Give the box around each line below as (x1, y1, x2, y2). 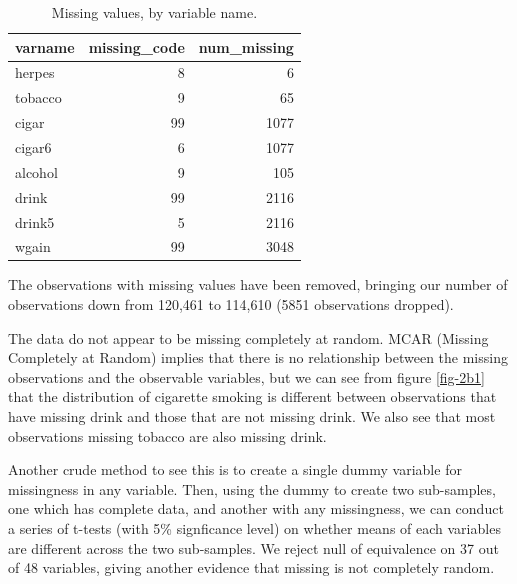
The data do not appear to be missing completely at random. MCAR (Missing (8, 327, 489, 348)
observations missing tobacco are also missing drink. (8, 425, 327, 446)
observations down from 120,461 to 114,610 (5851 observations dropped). (8, 294, 454, 315)
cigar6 (15, 136, 52, 157)
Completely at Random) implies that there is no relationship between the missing (8, 347, 508, 368)
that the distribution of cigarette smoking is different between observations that (8, 386, 497, 407)
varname (15, 36, 75, 57)
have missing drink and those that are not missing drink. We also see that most (8, 406, 496, 426)
